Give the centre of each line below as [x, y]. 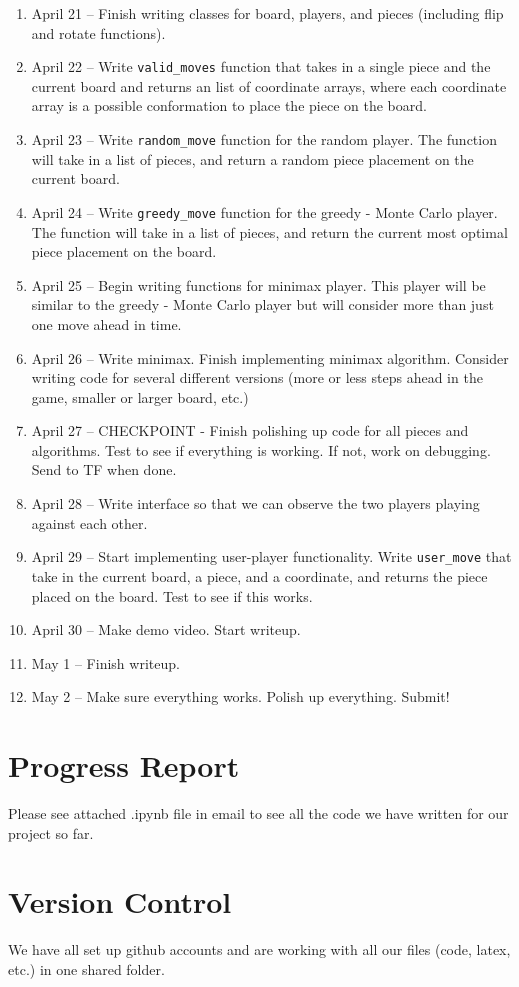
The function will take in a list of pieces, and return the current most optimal [269, 231]
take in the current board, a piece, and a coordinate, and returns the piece [259, 575]
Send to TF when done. [104, 469]
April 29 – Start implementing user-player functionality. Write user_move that [271, 556]
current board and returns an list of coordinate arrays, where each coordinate [269, 85]
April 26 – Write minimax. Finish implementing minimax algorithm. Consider [270, 357]
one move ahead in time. [106, 323]
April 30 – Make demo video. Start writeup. [166, 629]
